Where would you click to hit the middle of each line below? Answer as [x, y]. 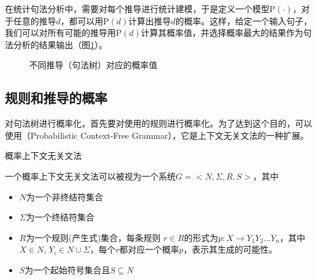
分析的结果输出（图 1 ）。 [60, 44]
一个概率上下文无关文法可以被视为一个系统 [90, 176]
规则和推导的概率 [56, 98]
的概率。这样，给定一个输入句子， [244, 20]
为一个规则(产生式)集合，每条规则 [93, 237]
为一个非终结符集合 [65, 196]
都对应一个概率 [149, 249]
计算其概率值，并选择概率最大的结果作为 [222, 33]
